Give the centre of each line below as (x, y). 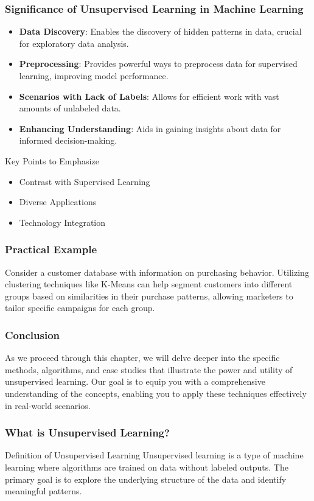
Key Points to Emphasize (52, 160)
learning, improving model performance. (94, 75)
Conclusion (32, 335)
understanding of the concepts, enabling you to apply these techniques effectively (156, 393)
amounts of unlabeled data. (70, 108)
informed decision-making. (68, 140)
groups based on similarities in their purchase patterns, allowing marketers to (149, 296)
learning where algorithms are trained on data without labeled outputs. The (147, 467)
